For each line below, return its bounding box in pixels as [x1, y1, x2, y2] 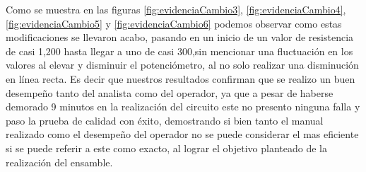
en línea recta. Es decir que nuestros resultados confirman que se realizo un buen [6, 71, 355, 86]
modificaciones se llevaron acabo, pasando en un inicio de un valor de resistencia [6, 30, 354, 45]
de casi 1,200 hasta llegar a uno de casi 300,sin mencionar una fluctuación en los [6, 43, 353, 58]
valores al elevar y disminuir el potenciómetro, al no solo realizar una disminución [6, 57, 359, 72]
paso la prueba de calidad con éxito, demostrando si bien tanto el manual [6, 113, 324, 127]
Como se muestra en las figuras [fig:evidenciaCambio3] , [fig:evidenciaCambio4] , [6, 2, 346, 16]
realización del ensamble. [6, 154, 113, 169]
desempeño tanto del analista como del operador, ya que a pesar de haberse [6, 85, 333, 100]
